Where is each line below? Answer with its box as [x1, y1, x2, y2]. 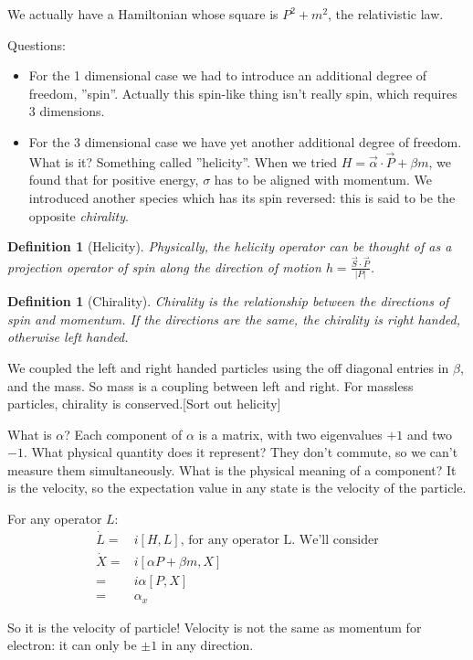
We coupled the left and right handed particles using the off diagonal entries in [7, 357, 449, 377]
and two [406, 424, 452, 443]
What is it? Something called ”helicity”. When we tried [28, 152, 338, 171]
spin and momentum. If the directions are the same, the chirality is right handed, [7, 309, 461, 328]
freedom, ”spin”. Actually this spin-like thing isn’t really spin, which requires [28, 83, 457, 102]
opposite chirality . [28, 206, 129, 225]
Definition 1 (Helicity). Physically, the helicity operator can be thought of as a [7, 237, 452, 256]
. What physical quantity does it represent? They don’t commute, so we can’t [23, 442, 458, 462]
